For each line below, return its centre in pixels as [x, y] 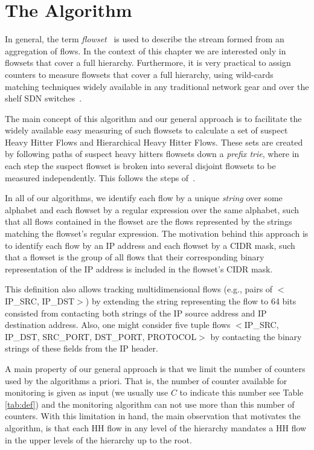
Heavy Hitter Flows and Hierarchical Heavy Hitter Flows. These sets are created [154, 142]
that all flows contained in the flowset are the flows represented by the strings [149, 221]
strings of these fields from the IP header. [82, 348]
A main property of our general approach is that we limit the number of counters [155, 368]
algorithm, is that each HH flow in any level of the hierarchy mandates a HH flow [156, 427]
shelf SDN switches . [43, 98]
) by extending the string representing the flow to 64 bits [191, 301]
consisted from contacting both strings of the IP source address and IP [136, 313]
